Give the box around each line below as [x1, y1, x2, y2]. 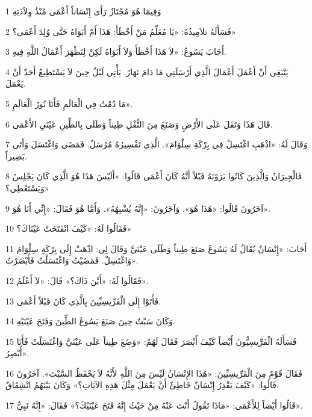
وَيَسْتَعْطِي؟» [5, 181, 49, 194]
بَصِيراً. [5, 149, 27, 162]
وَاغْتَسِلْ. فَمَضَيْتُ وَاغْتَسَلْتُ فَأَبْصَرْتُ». [5, 254, 139, 267]
